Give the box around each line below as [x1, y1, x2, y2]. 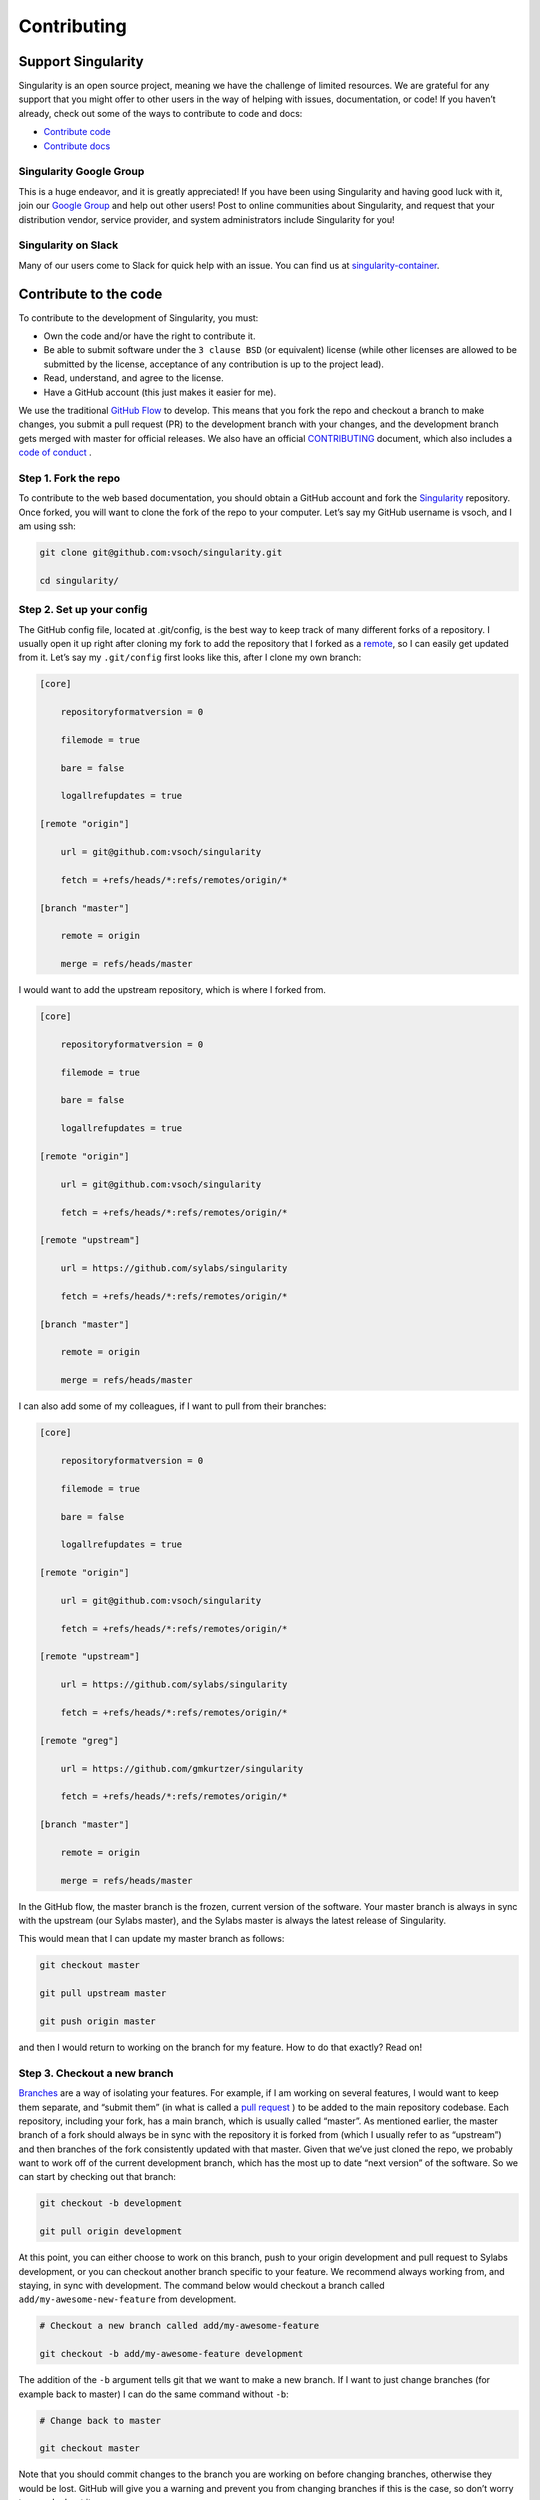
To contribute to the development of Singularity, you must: [18, 311, 259, 324]
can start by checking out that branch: [18, 2171, 177, 2183]
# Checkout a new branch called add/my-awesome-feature [39, 2320, 320, 2332]
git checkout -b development [39, 2198, 183, 2209]
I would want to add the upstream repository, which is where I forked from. [18, 984, 327, 996]
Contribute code [43, 126, 111, 138]
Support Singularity [18, 53, 144, 70]
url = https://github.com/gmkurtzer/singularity [60, 1763, 304, 1774]
